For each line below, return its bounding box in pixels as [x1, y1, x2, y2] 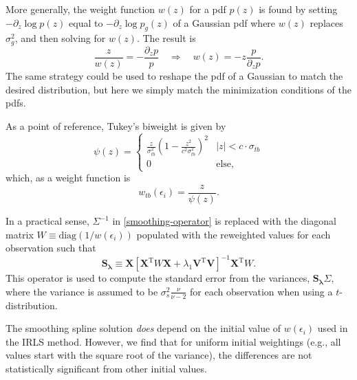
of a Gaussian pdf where [173, 15, 276, 30]
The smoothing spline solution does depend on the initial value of [6, 321, 281, 335]
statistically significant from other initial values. [6, 361, 207, 376]
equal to [69, 15, 103, 30]
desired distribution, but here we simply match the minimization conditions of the [6, 82, 351, 96]
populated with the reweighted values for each [136, 227, 331, 241]
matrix [6, 227, 34, 241]
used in [317, 321, 348, 335]
